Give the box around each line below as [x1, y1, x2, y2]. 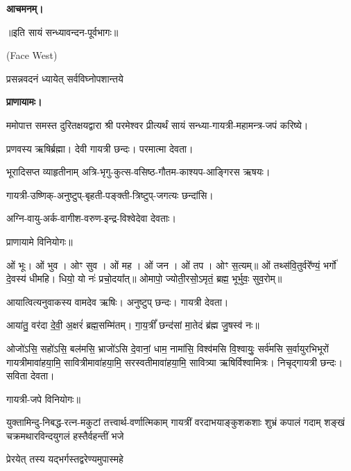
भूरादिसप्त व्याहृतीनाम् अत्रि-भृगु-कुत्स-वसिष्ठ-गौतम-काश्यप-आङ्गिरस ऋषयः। [6, 164, 271, 179]
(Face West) [6, 48, 58, 62]
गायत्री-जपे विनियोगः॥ [6, 391, 80, 406]
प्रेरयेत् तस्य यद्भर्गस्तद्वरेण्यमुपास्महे [6, 452, 123, 466]
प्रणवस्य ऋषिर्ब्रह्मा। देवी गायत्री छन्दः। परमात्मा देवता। [6, 141, 194, 155]
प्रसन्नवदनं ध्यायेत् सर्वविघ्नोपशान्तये [6, 71, 123, 85]
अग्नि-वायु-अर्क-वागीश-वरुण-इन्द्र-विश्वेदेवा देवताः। [6, 211, 176, 225]
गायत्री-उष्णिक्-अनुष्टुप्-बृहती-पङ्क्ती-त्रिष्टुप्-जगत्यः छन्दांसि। [6, 187, 214, 202]
